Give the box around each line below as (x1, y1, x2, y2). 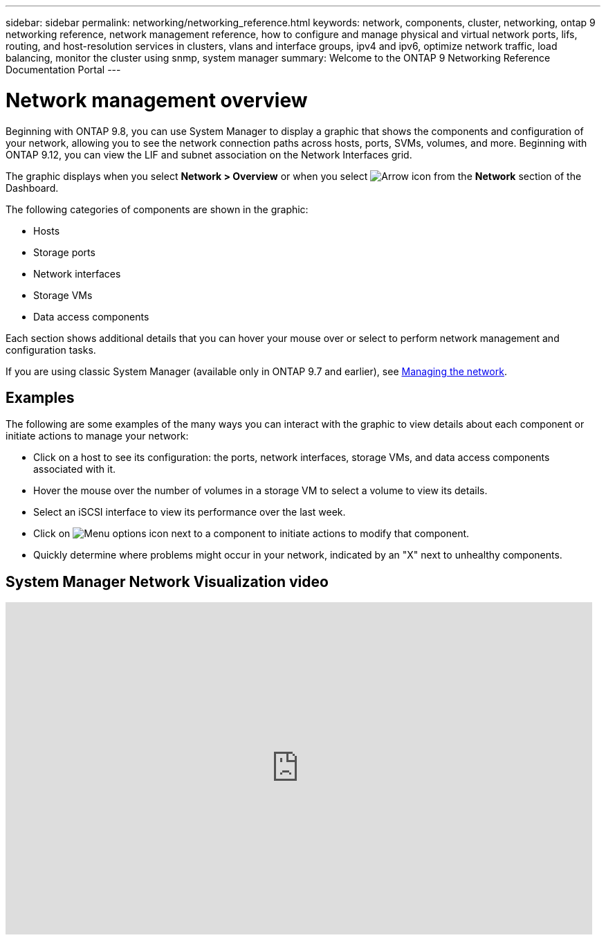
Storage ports (33, 246, 95, 258)
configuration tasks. (6, 343, 96, 356)
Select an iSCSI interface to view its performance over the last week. (33, 506, 346, 518)
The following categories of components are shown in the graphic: (6, 203, 309, 215)
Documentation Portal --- (6, 64, 121, 75)
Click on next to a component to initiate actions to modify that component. (33, 527, 470, 540)
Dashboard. (6, 181, 59, 194)
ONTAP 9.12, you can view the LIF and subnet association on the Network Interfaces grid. (6, 148, 412, 161)
